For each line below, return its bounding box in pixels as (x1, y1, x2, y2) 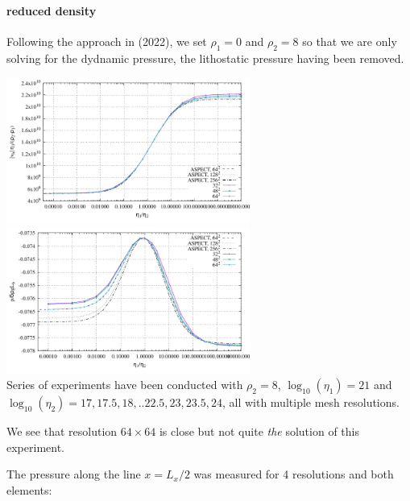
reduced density (6, 2, 97, 19)
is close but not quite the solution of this (159, 423, 359, 440)
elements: (6, 481, 52, 498)
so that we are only (302, 32, 397, 49)
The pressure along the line (6, 466, 141, 482)
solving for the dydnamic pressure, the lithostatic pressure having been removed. (6, 49, 404, 66)
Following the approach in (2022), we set (6, 32, 207, 49)
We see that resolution (6, 423, 118, 440)
